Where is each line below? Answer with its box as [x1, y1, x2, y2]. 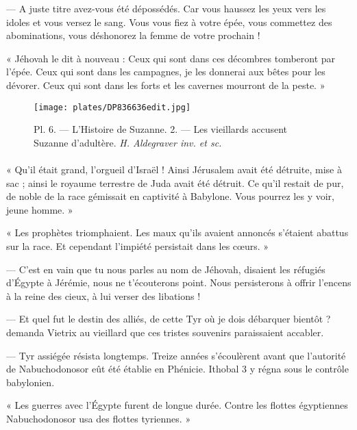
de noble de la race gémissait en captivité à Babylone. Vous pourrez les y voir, [6, 189, 334, 203]
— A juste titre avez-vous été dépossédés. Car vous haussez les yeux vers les [6, 1, 326, 15]
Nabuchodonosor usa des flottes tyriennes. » [6, 411, 191, 425]
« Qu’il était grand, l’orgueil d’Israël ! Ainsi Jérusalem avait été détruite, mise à [6, 162, 342, 176]
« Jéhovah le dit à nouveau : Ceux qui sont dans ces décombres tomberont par [6, 51, 336, 65]
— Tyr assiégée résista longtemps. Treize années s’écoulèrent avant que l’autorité [6, 348, 346, 362]
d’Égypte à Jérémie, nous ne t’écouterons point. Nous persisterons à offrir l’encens [6, 275, 352, 290]
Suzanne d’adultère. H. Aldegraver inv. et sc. [34, 135, 222, 149]
